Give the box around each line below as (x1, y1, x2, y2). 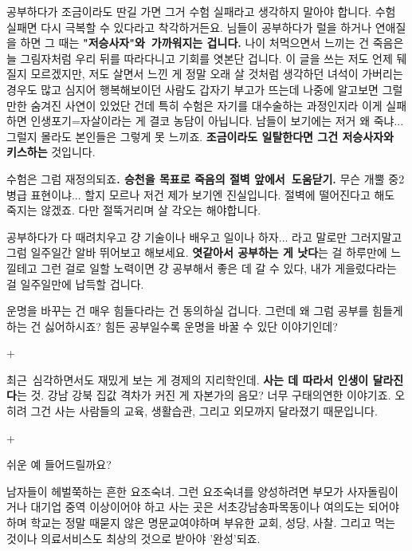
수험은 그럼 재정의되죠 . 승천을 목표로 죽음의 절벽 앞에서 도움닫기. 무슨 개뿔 (6, 170, 385, 187)
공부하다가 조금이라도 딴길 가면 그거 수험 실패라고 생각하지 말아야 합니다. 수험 (6, 3, 396, 19)
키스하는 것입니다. (6, 144, 96, 160)
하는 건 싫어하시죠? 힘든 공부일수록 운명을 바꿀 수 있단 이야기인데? (6, 317, 338, 334)
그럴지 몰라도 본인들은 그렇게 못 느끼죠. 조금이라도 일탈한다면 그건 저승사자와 (6, 128, 394, 144)
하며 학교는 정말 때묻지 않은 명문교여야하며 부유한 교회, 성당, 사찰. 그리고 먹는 (6, 514, 395, 531)
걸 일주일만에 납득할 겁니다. (6, 275, 144, 292)
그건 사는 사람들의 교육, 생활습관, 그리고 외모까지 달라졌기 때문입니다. (30, 403, 378, 419)
